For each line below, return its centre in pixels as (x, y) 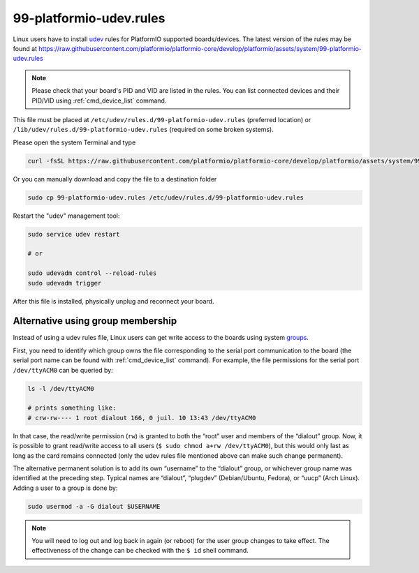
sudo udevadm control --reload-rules (92, 273)
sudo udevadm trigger (65, 283)
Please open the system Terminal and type (74, 142)
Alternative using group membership (95, 321)
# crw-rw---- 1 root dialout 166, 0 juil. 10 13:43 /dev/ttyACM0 (142, 418)
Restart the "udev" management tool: (66, 216)
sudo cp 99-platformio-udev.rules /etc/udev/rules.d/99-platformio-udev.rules (166, 198)
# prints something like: (72, 408)
